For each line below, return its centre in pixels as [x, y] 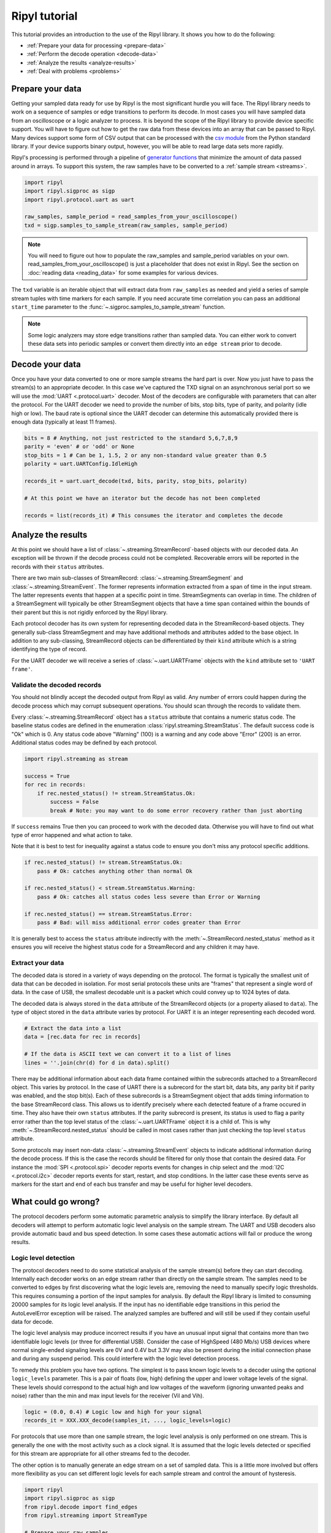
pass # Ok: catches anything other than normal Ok [115, 871]
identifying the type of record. [49, 649]
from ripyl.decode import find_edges [81, 1507]
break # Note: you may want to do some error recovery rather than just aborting [176, 810]
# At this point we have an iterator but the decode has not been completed [142, 498]
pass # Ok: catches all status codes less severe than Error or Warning [149, 896]
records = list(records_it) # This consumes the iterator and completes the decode [154, 515]
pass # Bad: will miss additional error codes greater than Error [139, 923]
